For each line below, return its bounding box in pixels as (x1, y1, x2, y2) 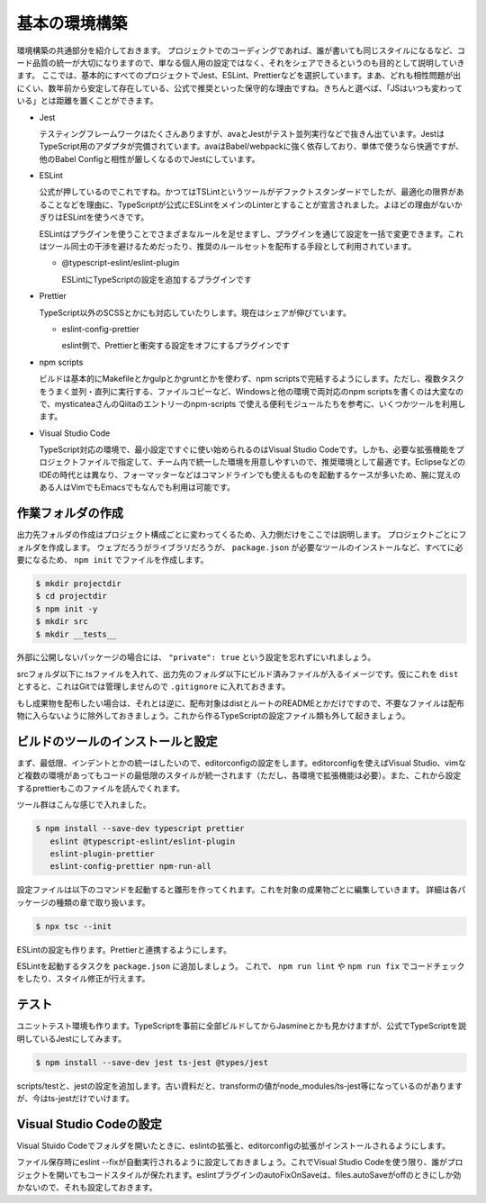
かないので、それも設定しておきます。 (16, 1182, 157, 1193)
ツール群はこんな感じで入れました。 (16, 800, 151, 810)
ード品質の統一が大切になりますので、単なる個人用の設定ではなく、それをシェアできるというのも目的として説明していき (16, 57, 465, 68)
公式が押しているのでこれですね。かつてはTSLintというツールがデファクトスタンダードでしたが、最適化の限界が (39, 186, 456, 197)
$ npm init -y (35, 603, 98, 614)
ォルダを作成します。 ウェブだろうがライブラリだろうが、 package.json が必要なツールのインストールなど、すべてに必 (16, 541, 463, 553)
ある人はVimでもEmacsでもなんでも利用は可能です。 (39, 482, 236, 493)
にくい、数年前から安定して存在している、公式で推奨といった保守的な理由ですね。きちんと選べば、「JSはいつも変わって (16, 82, 463, 94)
